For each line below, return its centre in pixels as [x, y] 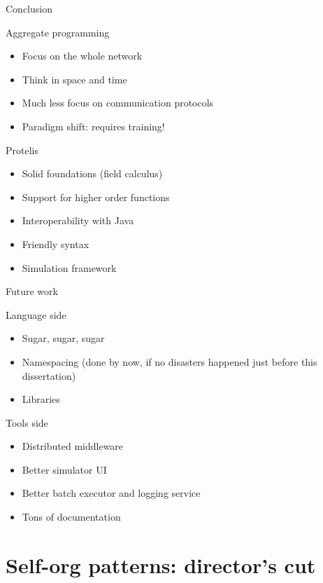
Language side [36, 314]
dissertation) [49, 375]
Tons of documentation [71, 517]
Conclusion [29, 8]
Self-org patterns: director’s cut [161, 564]
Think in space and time [74, 79]
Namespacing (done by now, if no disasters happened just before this [170, 361]
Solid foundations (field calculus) [92, 173]
